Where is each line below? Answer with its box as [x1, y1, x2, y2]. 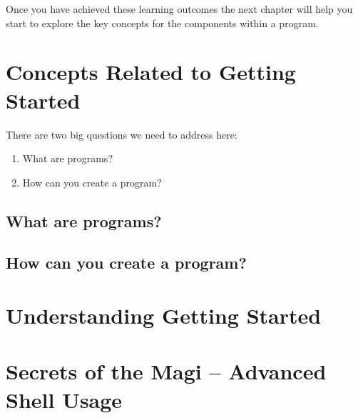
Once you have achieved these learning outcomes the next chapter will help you [6, 1, 353, 16]
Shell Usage [6, 384, 123, 414]
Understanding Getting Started [6, 301, 322, 330]
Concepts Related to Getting [6, 57, 296, 86]
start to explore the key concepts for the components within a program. [6, 15, 319, 30]
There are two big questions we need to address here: [6, 126, 237, 141]
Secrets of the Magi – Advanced [6, 357, 327, 386]
